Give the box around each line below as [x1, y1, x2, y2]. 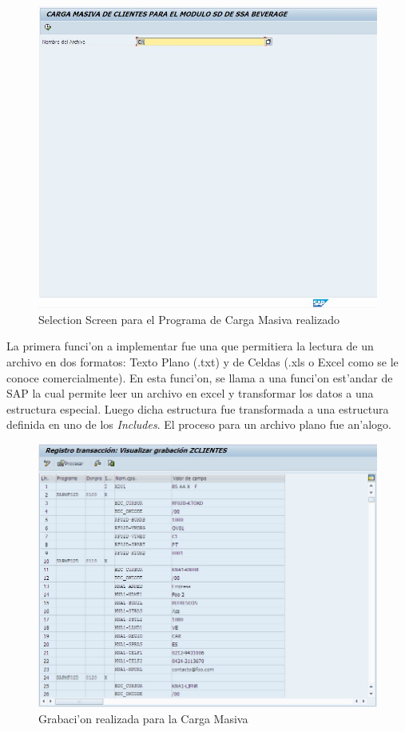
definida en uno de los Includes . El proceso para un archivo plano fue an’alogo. [6, 416, 391, 433]
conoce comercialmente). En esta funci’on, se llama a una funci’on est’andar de [6, 369, 393, 386]
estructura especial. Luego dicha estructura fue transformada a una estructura [6, 400, 389, 417]
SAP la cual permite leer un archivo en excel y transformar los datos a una [6, 385, 374, 402]
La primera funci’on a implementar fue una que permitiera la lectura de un [6, 338, 374, 354]
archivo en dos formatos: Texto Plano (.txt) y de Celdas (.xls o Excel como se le [6, 354, 399, 370]
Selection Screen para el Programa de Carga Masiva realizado [38, 310, 339, 327]
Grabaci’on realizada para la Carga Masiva [38, 710, 248, 726]
